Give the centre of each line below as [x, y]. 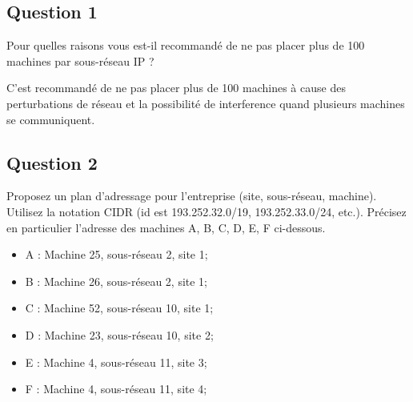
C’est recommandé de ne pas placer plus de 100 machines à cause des [176, 88]
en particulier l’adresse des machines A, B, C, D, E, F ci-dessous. [166, 227]
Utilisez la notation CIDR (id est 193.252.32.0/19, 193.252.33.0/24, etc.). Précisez [206, 211]
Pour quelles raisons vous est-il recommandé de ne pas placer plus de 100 [186, 45]
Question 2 [52, 162]
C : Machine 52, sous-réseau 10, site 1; [119, 308]
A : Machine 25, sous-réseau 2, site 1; [116, 254]
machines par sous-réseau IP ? [80, 60]
